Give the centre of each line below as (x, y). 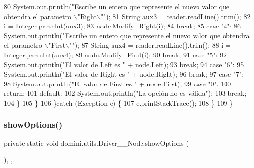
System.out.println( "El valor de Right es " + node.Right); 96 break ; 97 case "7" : (124, 74)
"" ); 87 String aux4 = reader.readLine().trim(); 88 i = (150, 45)
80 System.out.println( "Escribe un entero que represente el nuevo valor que (117, 6)
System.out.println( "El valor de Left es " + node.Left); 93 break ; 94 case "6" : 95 (124, 64)
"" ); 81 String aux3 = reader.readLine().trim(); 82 (175, 16)
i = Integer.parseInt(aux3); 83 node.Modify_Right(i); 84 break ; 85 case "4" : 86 (122, 26)
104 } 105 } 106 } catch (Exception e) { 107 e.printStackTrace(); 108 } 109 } (119, 102)
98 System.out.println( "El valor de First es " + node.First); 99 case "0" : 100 (118, 83)
